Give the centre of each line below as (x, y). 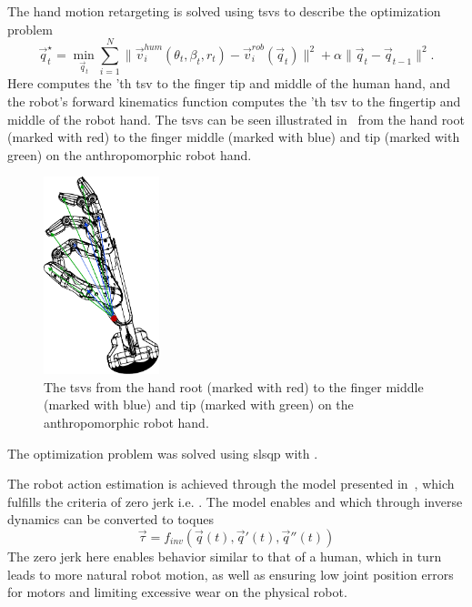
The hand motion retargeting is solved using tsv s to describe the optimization (224, 11)
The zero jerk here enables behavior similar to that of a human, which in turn (225, 556)
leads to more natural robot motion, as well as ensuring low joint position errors (231, 574)
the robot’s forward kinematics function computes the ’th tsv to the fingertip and (234, 101)
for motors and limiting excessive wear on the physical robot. (177, 592)
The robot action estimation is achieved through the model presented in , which (231, 484)
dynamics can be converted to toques (110, 519)
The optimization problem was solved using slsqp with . (163, 453)
